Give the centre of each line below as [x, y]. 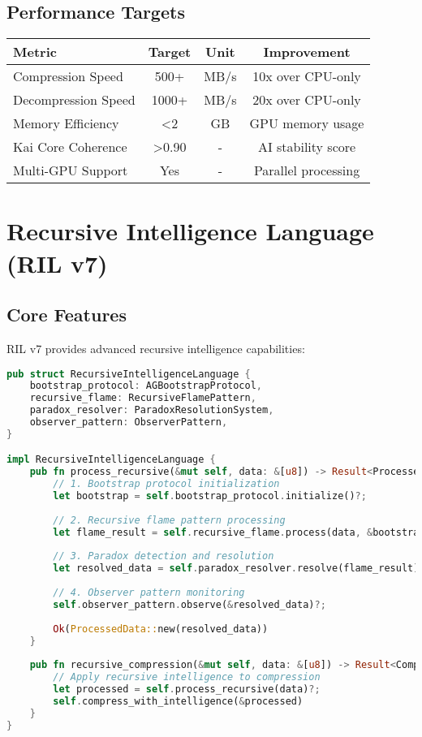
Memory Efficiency [66, 123]
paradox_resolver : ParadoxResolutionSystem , [152, 410]
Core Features [67, 315]
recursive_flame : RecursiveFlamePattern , [143, 398]
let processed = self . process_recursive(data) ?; [187, 690]
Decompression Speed [74, 100]
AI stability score [307, 147]
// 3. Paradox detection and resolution [164, 556]
